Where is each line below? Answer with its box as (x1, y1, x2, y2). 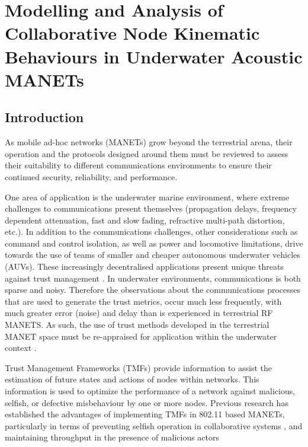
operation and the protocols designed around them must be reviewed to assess (5, 147, 288, 159)
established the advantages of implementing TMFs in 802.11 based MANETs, (5, 408, 285, 420)
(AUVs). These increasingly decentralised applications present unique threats (5, 260, 284, 273)
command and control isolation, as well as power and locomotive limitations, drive (5, 237, 303, 249)
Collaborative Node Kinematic (5, 21, 260, 45)
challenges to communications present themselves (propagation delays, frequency (5, 202, 297, 215)
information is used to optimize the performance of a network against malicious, (5, 385, 296, 397)
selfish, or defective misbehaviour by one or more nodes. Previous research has (5, 396, 288, 408)
